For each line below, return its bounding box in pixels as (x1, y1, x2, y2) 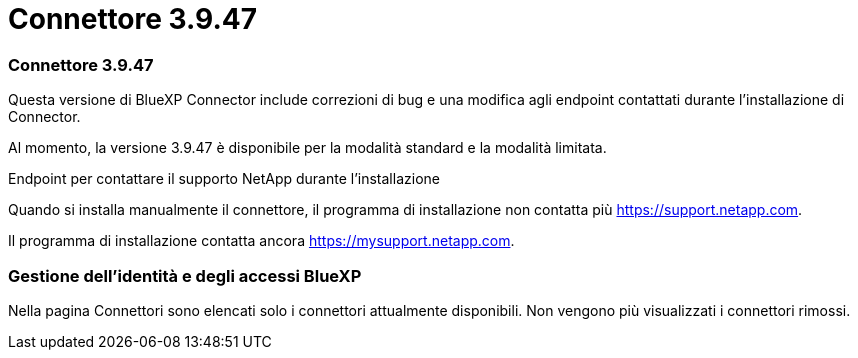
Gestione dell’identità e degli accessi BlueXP (8, 265, 362, 286)
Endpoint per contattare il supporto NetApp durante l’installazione (8, 170, 440, 188)
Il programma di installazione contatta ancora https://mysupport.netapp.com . (8, 232, 515, 250)
